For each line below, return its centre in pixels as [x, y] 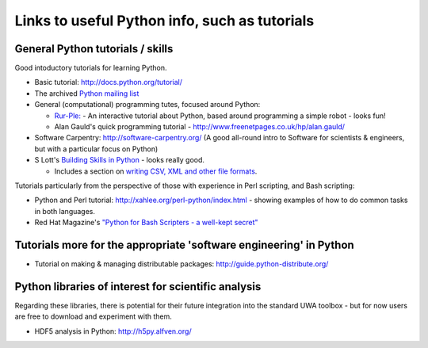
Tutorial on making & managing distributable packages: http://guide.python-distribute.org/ [182, 264]
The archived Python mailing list [87, 93]
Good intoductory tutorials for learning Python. [91, 68]
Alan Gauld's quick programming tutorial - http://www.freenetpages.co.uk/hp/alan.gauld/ [199, 127]
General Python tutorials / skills [94, 49]
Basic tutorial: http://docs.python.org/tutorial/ [108, 82]
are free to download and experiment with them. [93, 316]
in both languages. [65, 211]
